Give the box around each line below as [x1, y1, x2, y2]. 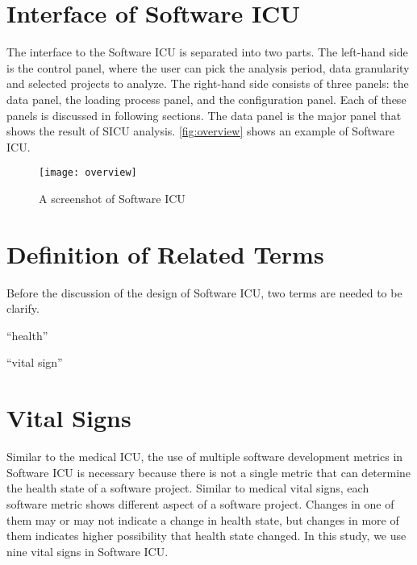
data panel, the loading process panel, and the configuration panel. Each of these [6, 90, 407, 107]
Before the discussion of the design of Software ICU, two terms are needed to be [6, 284, 402, 301]
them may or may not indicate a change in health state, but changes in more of [6, 511, 399, 528]
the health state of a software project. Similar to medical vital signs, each [6, 480, 369, 496]
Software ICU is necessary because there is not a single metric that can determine [6, 463, 411, 480]
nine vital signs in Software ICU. [6, 542, 169, 559]
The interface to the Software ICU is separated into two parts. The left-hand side [6, 44, 408, 60]
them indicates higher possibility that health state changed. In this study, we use [6, 527, 407, 544]
